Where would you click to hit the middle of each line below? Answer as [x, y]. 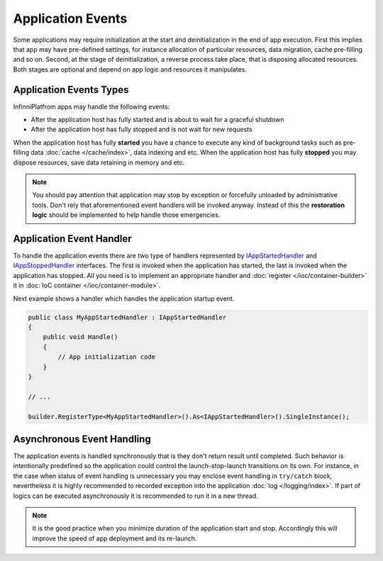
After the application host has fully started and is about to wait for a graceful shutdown [157, 120]
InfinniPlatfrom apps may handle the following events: [91, 106]
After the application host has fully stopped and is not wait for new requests [141, 129]
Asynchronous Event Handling [82, 439]
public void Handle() [81, 337]
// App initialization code [107, 357]
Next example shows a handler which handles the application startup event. [124, 299]
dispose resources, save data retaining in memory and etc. [99, 162]
